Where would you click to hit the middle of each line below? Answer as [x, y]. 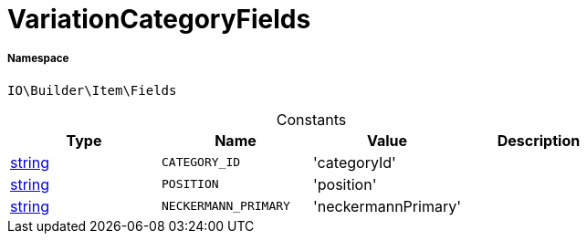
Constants [311, 119]
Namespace [38, 59]
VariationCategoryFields [159, 19]
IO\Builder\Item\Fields [92, 90]
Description [539, 140]
